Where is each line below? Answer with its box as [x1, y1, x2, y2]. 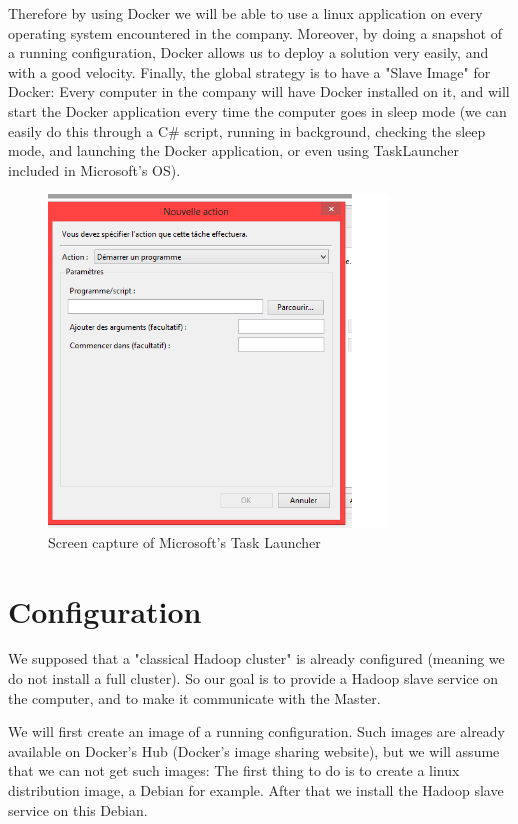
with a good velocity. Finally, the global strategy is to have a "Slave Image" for [8, 61, 491, 82]
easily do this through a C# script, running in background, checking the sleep [8, 120, 486, 141]
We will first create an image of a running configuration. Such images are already [8, 721, 506, 742]
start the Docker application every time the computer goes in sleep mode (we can [8, 100, 507, 121]
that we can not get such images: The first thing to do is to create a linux [8, 760, 460, 781]
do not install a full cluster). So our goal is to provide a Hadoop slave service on [8, 668, 499, 689]
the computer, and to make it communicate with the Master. [8, 687, 381, 708]
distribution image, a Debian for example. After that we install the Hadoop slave [8, 780, 504, 800]
